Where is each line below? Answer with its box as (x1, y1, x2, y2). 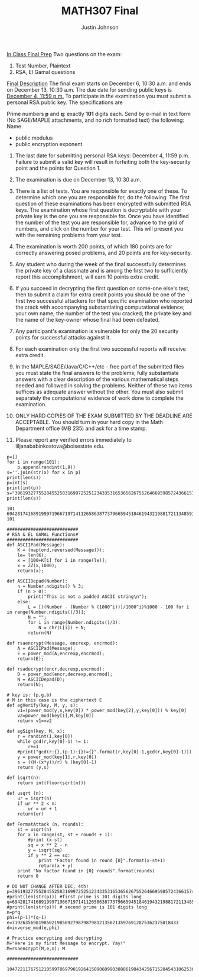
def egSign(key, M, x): (6, 728, 66, 734)
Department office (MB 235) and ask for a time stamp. (15, 425, 147, 432)
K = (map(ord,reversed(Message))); (17, 547, 105, 553)
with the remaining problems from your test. (15, 231, 123, 238)
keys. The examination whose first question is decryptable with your (15, 206, 182, 213)
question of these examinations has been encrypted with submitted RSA (15, 200, 191, 207)
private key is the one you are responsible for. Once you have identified (15, 212, 189, 219)
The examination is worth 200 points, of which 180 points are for (15, 242, 172, 250)
